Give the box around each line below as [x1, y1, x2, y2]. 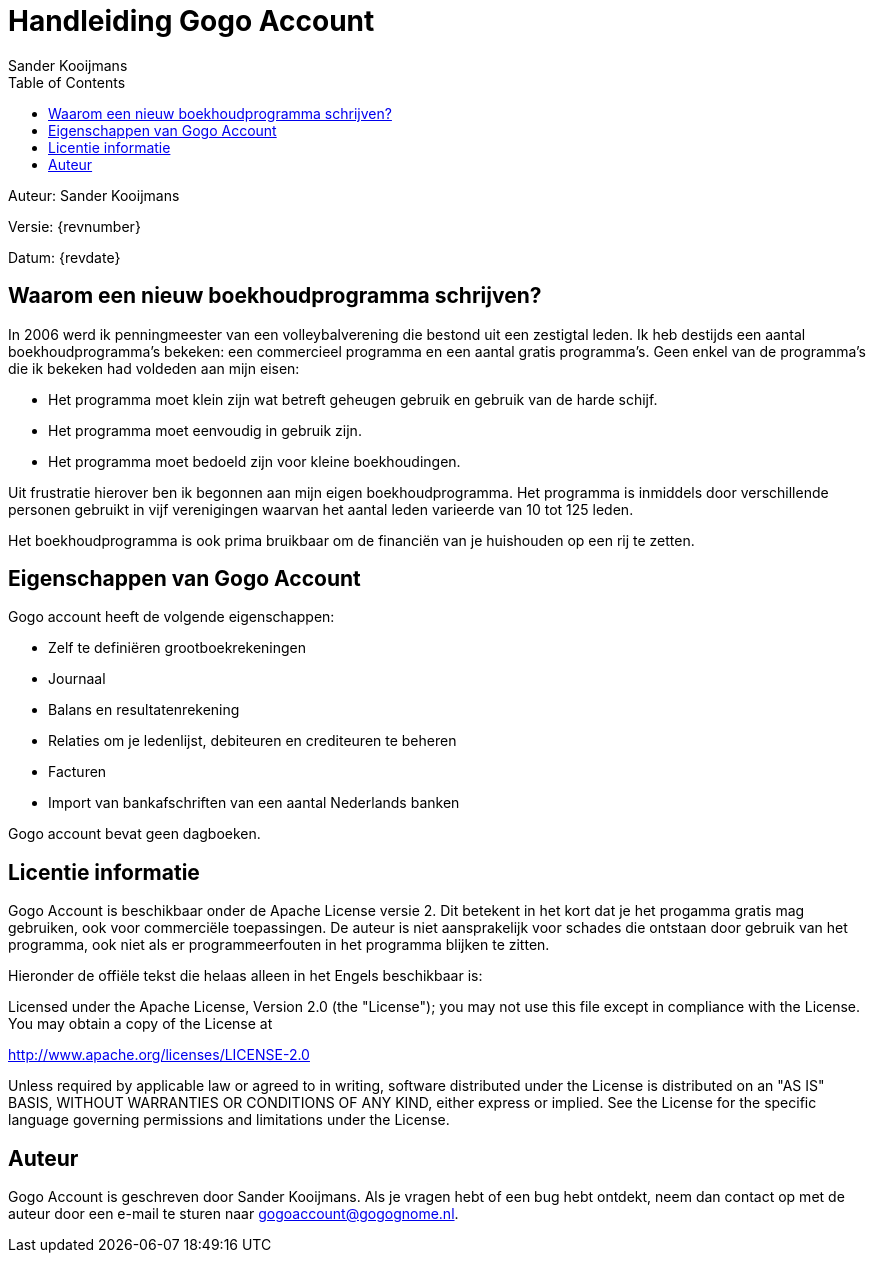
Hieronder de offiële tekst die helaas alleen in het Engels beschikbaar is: [8, 967, 483, 985]
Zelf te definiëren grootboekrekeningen [48, 639, 307, 657]
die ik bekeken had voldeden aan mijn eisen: [8, 359, 300, 377]
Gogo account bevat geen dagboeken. [8, 825, 261, 843]
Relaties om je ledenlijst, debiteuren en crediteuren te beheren [48, 732, 457, 750]
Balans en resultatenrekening [48, 701, 240, 719]
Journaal [48, 670, 106, 688]
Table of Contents [8, 73, 126, 91]
